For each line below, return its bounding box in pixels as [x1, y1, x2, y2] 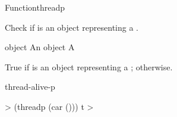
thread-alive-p [5, 80, 55, 93]
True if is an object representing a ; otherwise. [5, 60, 173, 73]
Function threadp [5, 1, 65, 13]
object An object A [5, 41, 75, 53]
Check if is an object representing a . [5, 21, 138, 33]
